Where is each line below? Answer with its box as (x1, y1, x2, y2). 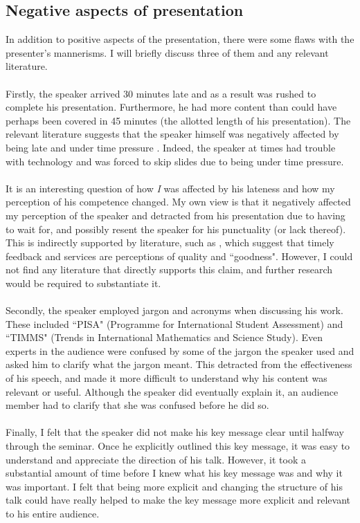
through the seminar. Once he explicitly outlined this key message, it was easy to (6, 439, 350, 453)
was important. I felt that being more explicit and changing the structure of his (6, 479, 343, 493)
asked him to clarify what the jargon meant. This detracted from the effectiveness (6, 357, 352, 371)
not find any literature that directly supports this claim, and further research (6, 262, 333, 277)
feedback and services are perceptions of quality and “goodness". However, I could (6, 248, 353, 263)
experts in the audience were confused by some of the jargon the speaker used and (6, 343, 354, 358)
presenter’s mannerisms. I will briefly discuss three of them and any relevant (6, 45, 329, 59)
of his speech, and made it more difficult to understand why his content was (6, 371, 327, 385)
